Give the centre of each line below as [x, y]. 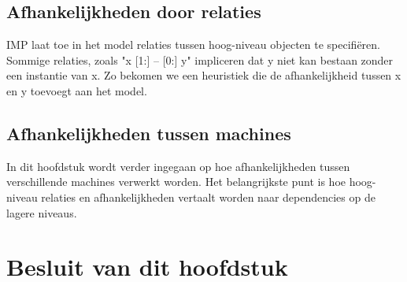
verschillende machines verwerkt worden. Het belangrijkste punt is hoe [176, 182]
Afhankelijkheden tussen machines [149, 133]
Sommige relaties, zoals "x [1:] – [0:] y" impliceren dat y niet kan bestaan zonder [200, 59]
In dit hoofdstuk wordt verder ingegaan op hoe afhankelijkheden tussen [178, 166]
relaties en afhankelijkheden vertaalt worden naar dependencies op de [208, 197]
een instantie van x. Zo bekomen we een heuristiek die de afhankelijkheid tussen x [204, 75]
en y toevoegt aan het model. [77, 90]
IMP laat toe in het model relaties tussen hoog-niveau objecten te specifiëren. [194, 45]
